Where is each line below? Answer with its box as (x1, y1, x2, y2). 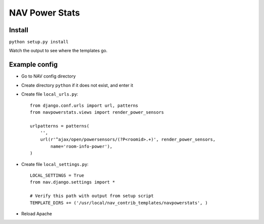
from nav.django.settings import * (30, 180, 115, 185)
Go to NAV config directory (21, 73, 76, 79)
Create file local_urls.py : (21, 91, 78, 97)
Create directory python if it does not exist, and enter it (21, 82, 133, 88)
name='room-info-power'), (50, 143, 112, 149)
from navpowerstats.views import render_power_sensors (30, 109, 164, 115)
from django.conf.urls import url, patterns (30, 102, 139, 108)
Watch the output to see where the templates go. (9, 48, 108, 54)
